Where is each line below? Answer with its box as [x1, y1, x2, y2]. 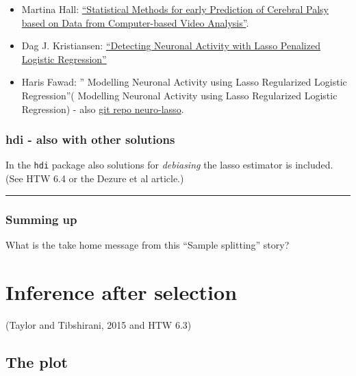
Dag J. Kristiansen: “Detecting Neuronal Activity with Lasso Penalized [21, 38, 320, 53]
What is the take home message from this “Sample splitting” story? [5, 237, 290, 251]
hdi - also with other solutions [5, 131, 175, 148]
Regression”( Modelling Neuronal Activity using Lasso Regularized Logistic [21, 88, 338, 102]
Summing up [5, 210, 77, 227]
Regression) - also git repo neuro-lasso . [21, 101, 184, 116]
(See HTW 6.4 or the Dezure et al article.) [5, 171, 184, 186]
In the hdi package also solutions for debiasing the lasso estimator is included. [5, 158, 333, 172]
